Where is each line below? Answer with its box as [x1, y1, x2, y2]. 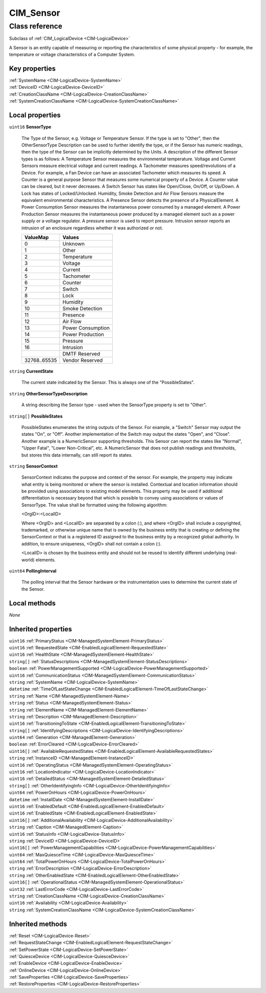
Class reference [9, 22, 63, 31]
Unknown [62, 241, 85, 248]
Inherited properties [9, 625, 72, 633]
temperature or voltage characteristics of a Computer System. [9, 52, 135, 58]
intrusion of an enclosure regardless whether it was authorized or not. [21, 225, 164, 231]
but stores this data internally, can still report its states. [21, 452, 133, 458]
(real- [226, 550, 237, 556]
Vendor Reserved [62, 357, 103, 364]
